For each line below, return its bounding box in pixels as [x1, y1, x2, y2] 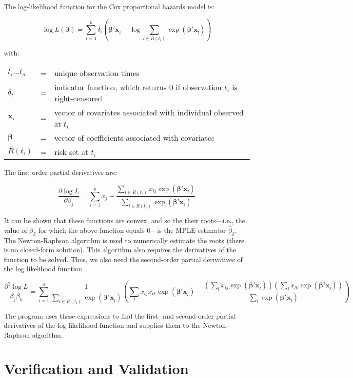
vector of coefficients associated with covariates [54, 132, 215, 143]
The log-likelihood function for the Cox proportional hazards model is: [4, 1, 215, 11]
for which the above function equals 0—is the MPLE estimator [38, 225, 226, 235]
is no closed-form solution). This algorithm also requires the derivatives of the [4, 245, 236, 255]
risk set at [54, 146, 89, 157]
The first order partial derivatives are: [4, 167, 117, 177]
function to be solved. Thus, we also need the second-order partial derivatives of [4, 254, 243, 264]
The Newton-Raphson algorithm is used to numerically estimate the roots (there [4, 235, 245, 245]
